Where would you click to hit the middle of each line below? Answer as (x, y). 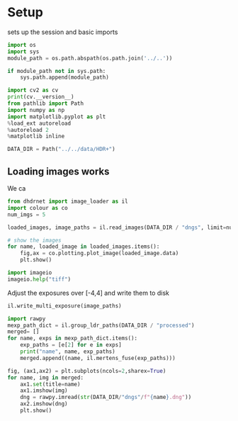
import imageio (30, 273)
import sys (23, 51)
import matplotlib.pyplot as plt (57, 117)
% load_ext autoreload (39, 123)
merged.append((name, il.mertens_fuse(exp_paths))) (98, 358)
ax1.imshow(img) (44, 391)
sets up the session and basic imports (63, 32)
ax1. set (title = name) (50, 384)
